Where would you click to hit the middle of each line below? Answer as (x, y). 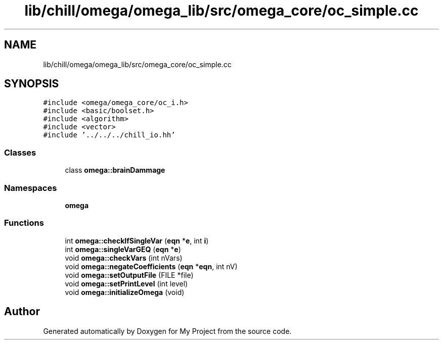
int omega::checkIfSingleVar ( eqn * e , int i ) (137, 240)
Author (22, 312)
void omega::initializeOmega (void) (125, 292)
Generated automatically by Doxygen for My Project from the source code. (167, 331)
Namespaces (31, 188)
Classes (20, 152)
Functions (24, 223)
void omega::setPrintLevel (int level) (126, 283)
